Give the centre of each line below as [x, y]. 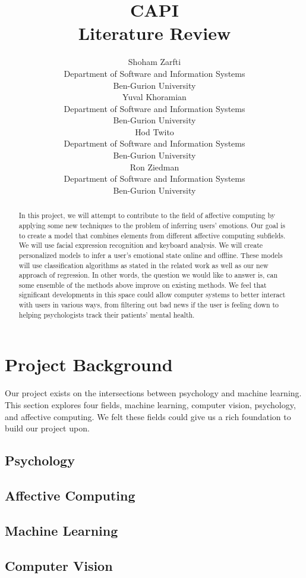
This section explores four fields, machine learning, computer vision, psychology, [150, 404]
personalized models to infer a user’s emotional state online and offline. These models [151, 255]
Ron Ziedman [154, 167]
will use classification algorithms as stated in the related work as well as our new [143, 265]
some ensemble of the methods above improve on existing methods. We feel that [143, 285]
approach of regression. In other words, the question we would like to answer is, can [148, 275]
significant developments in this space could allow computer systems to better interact [152, 295]
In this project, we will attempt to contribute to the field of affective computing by [147, 215]
